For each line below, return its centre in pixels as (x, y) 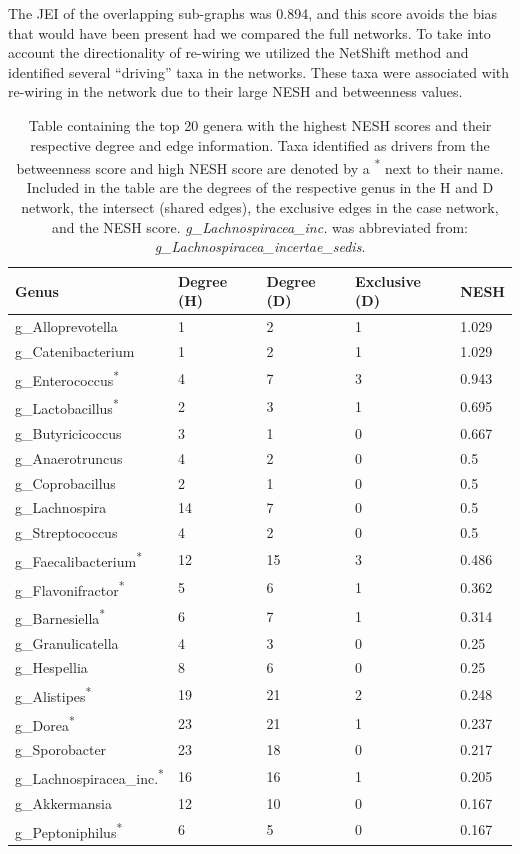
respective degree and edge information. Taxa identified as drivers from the (260, 144)
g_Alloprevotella (66, 326)
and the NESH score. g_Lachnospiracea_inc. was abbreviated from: (260, 226)
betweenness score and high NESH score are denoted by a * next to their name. (260, 166)
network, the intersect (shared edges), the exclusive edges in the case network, (260, 207)
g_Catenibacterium (75, 351)
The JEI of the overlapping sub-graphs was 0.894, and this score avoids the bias (253, 13)
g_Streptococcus (66, 532)
